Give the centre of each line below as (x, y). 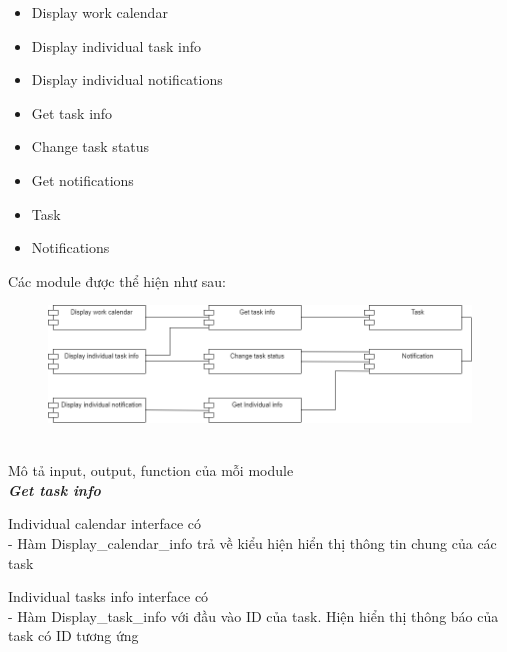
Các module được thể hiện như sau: (117, 280)
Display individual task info (116, 45)
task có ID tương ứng (73, 635)
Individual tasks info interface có (108, 596)
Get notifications (82, 179)
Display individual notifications (127, 79)
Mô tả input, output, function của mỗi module (151, 470)
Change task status (90, 146)
